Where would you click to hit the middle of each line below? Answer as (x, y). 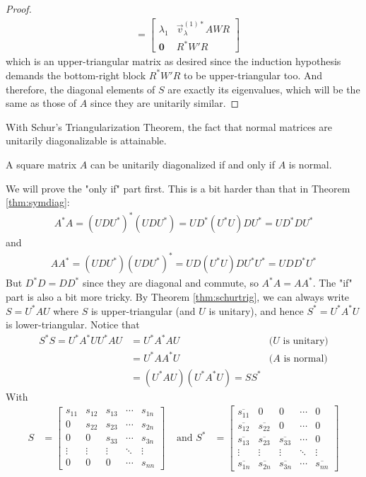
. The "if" (332, 283)
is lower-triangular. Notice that (73, 324)
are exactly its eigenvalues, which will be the (264, 89)
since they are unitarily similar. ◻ (165, 103)
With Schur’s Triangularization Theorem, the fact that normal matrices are (169, 126)
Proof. (19, 8)
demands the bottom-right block (76, 75)
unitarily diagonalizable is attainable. (86, 140)
